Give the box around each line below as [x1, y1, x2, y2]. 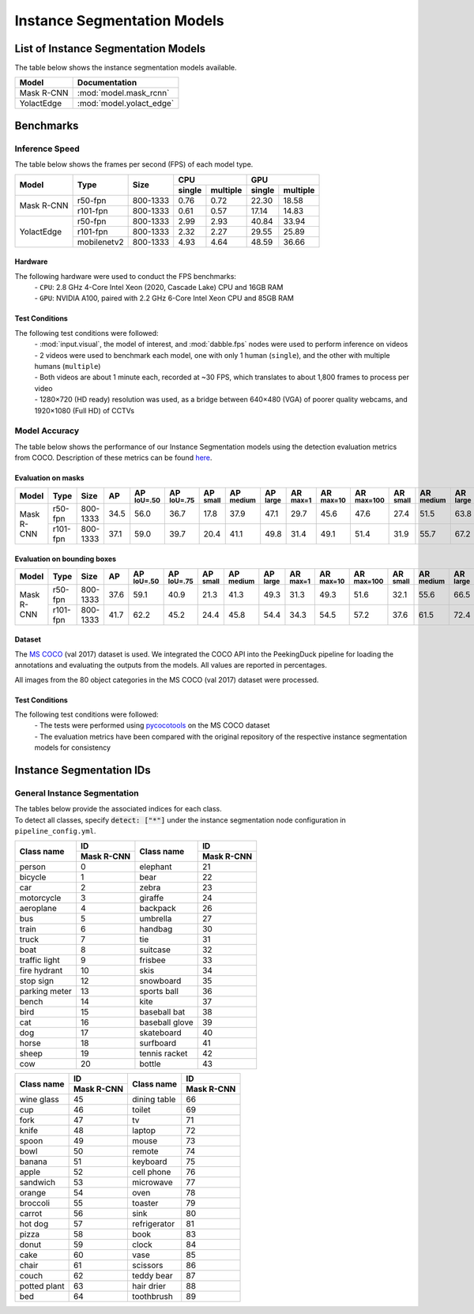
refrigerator [131, 1218, 175, 1229]
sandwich [19, 1177, 55, 1188]
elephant [139, 861, 172, 872]
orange [19, 1188, 47, 1199]
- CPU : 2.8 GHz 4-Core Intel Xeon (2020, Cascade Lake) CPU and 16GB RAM [34, 283, 284, 292]
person [19, 861, 47, 872]
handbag [139, 924, 173, 935]
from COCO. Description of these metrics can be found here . [14, 453, 213, 462]
